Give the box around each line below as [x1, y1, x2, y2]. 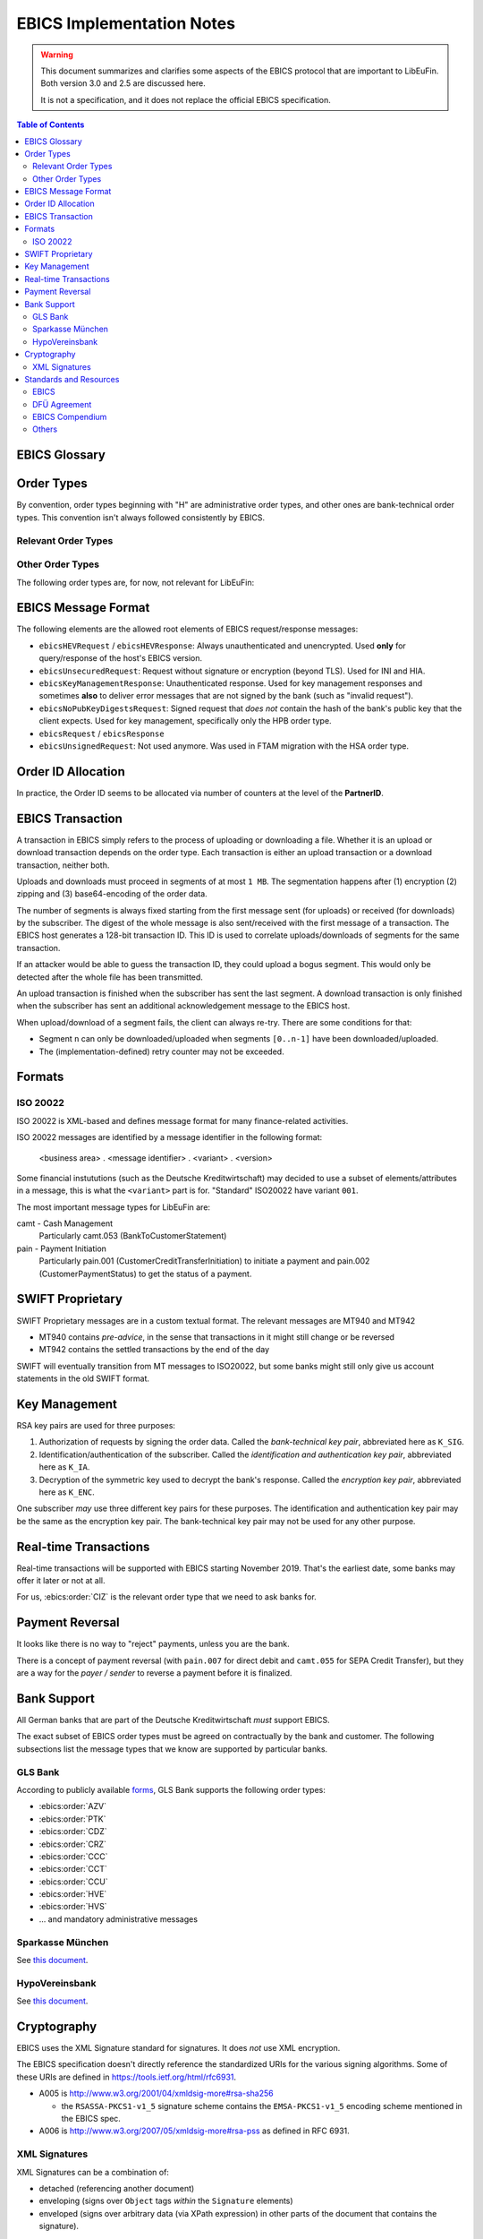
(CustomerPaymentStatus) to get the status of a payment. [38, 1268, 252, 1279]
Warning [40, 49, 73, 60]
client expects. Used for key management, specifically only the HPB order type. [38, 716, 332, 726]
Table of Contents [16, 119, 85, 130]
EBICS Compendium [32, 412, 107, 423]
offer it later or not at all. [16, 1575, 106, 1586]
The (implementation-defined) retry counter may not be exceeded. [38, 1046, 285, 1057]
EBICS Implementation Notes [16, 13, 236, 33]
